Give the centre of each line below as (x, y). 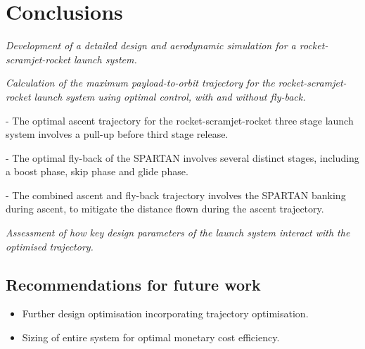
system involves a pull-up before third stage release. (117, 134)
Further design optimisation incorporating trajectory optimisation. (165, 313)
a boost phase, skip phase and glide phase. (97, 171)
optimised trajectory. (50, 246)
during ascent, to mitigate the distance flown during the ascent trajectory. (165, 209)
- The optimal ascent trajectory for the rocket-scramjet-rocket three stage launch (180, 120)
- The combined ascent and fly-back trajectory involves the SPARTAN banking (176, 195)
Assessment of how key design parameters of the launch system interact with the (178, 233)
